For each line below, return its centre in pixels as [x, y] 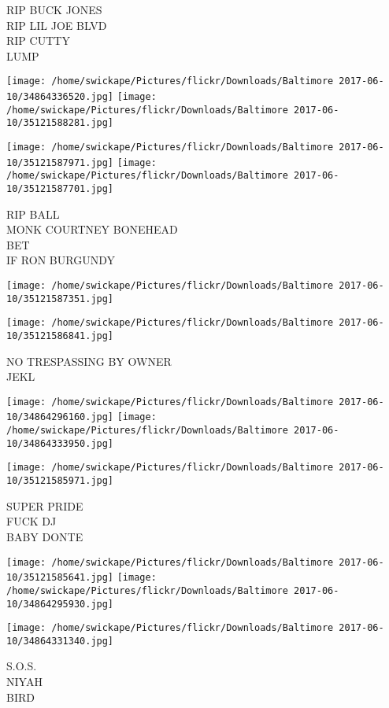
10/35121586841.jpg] [60, 336]
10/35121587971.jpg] [60, 162]
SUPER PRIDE [45, 505]
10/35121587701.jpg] [60, 188]
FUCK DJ [31, 521]
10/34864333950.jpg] [60, 443]
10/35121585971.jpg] [60, 481]
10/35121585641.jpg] [60, 578]
